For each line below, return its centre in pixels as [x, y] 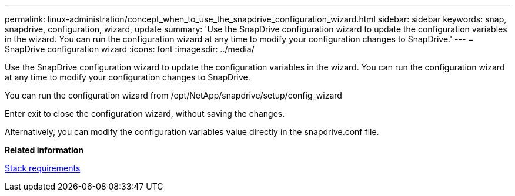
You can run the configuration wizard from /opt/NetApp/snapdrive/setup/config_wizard [173, 95]
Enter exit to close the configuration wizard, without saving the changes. [145, 114]
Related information [44, 150]
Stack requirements [43, 168]
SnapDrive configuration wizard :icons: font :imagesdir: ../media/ [130, 49]
